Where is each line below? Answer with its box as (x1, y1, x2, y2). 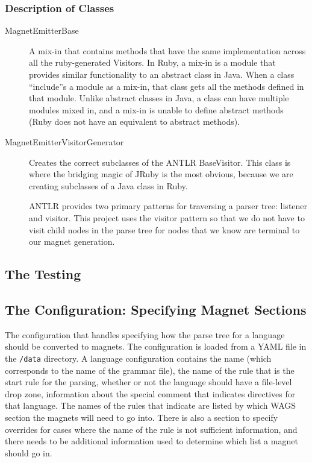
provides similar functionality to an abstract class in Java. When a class (29, 68, 295, 80)
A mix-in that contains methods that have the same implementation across (29, 44, 306, 57)
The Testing (5, 265, 81, 283)
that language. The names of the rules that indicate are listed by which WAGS (5, 399, 296, 412)
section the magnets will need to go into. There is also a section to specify (5, 411, 278, 423)
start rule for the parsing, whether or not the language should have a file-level (5, 376, 292, 388)
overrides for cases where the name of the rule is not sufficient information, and (5, 423, 298, 435)
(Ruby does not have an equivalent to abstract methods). (29, 115, 240, 128)
